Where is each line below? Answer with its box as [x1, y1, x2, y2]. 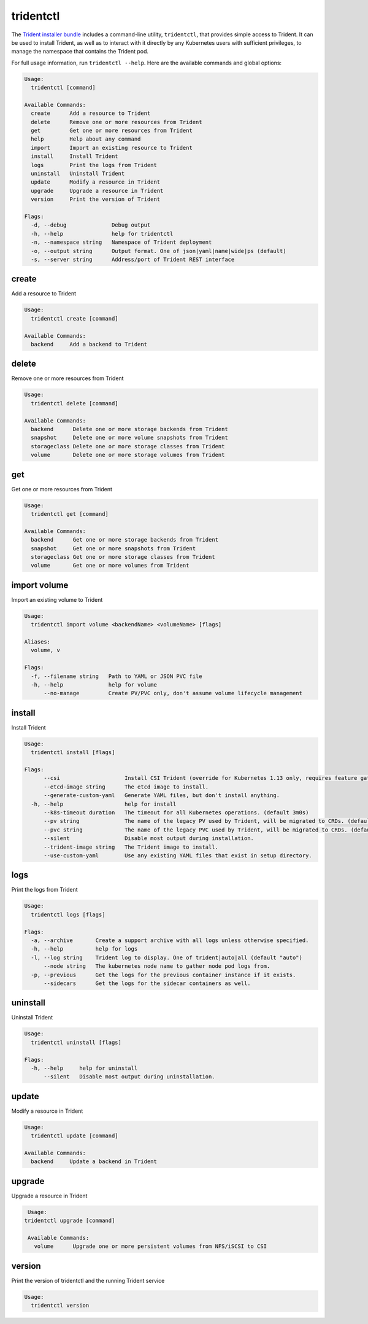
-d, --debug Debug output [31, 222, 151, 228]
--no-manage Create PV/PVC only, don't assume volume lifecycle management [44, 690, 303, 697]
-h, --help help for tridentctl [31, 230, 174, 237]
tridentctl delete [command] [31, 400, 119, 407]
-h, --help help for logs [31, 946, 138, 952]
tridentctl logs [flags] [31, 911, 105, 918]
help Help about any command [31, 136, 141, 142]
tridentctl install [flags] [31, 749, 115, 756]
